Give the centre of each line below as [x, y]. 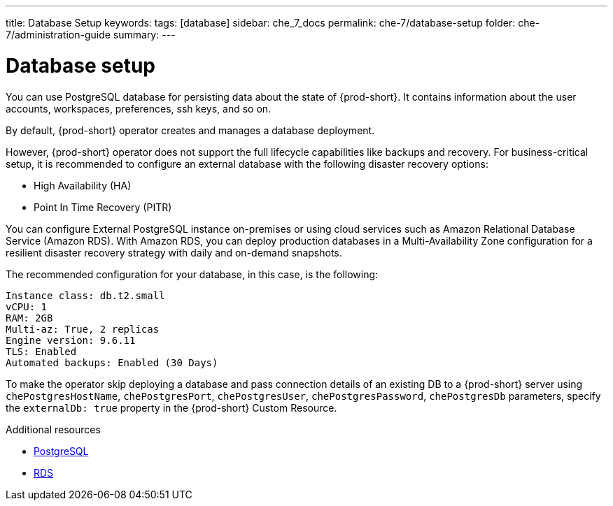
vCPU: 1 [27, 306]
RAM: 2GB [29, 318]
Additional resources [53, 429]
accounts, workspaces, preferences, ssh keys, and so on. [139, 108]
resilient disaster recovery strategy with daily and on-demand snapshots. [174, 252]
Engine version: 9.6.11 [71, 340]
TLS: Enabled [41, 351]
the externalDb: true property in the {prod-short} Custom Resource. [171, 407]
